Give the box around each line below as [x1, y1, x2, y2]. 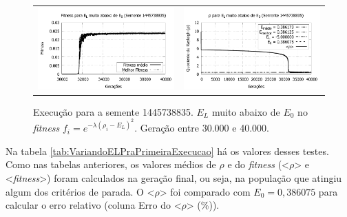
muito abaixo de [211, 104, 280, 118]
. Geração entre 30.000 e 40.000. [134, 121, 269, 135]
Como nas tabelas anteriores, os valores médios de [6, 157, 216, 172]
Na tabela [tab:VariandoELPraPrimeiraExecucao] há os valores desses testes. [6, 143, 329, 158]
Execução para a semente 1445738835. [33, 104, 193, 118]
